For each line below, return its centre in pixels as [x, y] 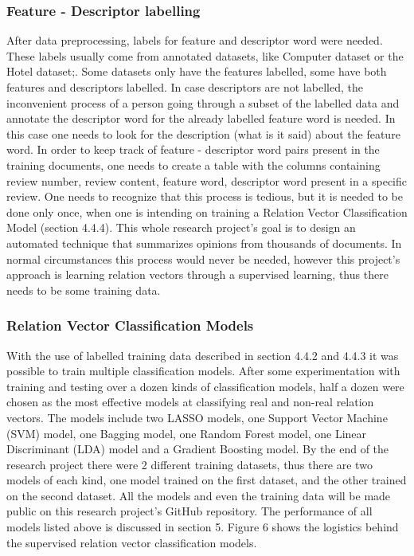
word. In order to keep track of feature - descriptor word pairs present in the [193, 149]
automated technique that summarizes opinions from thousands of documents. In [204, 243]
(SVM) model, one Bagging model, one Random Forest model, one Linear [187, 433]
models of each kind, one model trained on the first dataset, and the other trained [207, 480]
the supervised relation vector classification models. [132, 542]
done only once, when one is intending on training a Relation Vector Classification [207, 211]
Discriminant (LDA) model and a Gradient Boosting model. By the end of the [198, 449]
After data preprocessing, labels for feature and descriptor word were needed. [195, 40]
